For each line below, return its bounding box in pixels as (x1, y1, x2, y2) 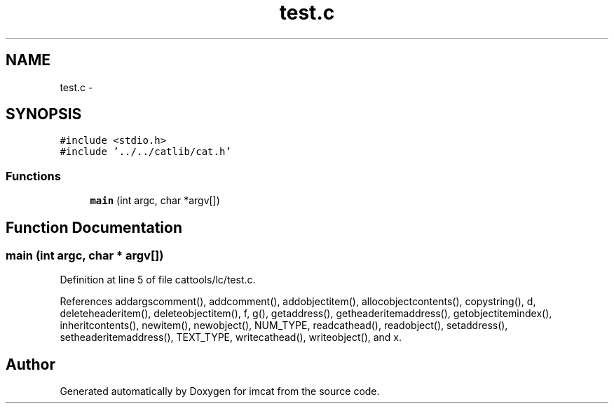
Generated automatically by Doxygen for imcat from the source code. (60, 385, 380, 398)
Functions (6, 168, 61, 183)
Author (6, 355, 55, 373)
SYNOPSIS (6, 105, 82, 123)
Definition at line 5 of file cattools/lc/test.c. (60, 274, 256, 286)
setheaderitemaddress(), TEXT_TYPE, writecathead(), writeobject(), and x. (60, 331, 402, 344)
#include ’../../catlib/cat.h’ (60, 146, 231, 158)
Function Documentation (6, 218, 182, 236)
